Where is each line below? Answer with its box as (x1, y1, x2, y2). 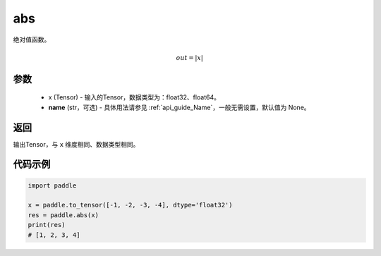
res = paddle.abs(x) (28, 211, 99, 219)
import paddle (28, 181, 77, 190)
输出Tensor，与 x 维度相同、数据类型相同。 (13, 140, 140, 148)
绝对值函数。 (13, 35, 51, 44)
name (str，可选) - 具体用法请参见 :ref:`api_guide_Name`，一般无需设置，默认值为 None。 (48, 103, 310, 111)
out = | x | (176, 54, 204, 61)
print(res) (28, 221, 66, 229)
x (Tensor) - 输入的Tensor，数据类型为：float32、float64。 (48, 93, 220, 102)
